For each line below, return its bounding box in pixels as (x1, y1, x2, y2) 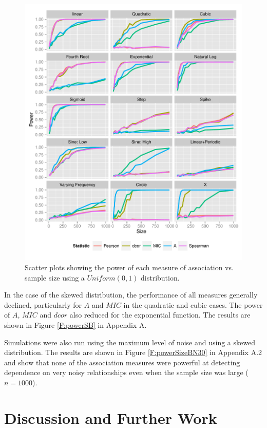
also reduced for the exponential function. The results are (69, 309, 251, 320)
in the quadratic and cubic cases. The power (123, 299, 263, 310)
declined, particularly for (4, 299, 82, 310)
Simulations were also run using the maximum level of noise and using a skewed (4, 337, 255, 347)
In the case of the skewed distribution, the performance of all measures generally (4, 289, 258, 300)
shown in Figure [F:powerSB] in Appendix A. (4, 320, 147, 330)
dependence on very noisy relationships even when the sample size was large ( (4, 367, 249, 378)
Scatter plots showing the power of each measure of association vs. (25, 262, 234, 273)
